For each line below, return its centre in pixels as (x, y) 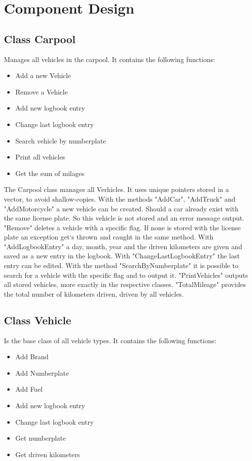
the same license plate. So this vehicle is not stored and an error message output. (124, 218)
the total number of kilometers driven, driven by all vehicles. (94, 294)
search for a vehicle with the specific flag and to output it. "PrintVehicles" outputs (126, 275)
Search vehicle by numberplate (61, 140)
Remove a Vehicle (41, 91)
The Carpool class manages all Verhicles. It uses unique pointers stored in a (117, 189)
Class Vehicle (38, 320)
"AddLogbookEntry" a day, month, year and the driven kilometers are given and (123, 246)
